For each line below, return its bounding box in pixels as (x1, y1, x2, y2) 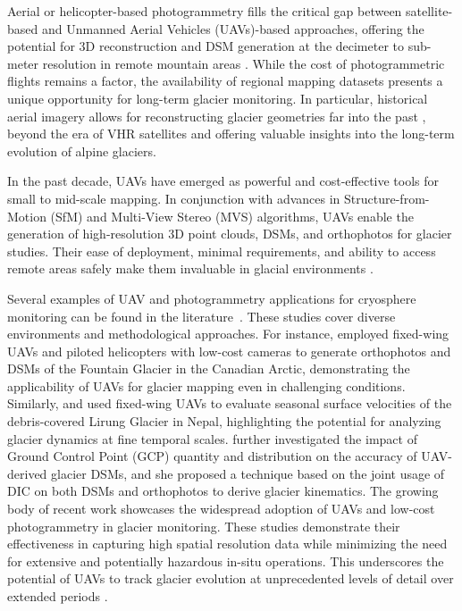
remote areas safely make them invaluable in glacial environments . (7, 259, 374, 278)
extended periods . (7, 587, 108, 605)
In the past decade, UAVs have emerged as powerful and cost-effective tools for (7, 172, 440, 190)
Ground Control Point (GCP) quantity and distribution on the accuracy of (7, 447, 417, 465)
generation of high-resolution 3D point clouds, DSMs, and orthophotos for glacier (7, 224, 452, 243)
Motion (7, 206, 46, 225)
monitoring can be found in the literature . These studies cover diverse (7, 306, 396, 325)
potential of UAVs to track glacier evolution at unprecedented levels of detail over (7, 569, 454, 588)
